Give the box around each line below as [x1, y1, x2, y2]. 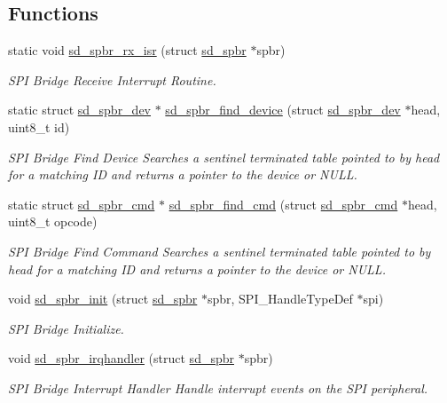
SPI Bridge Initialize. [8, 319, 124, 337]
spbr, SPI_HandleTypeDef [207, 289, 353, 308]
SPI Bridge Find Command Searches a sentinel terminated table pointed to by [8, 241, 431, 260]
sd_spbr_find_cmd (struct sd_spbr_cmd [169, 194, 398, 213]
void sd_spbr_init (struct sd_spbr [8, 289, 198, 308]
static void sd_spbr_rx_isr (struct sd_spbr [8, 41, 247, 59]
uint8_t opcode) [8, 212, 98, 231]
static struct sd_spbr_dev [8, 100, 152, 119]
